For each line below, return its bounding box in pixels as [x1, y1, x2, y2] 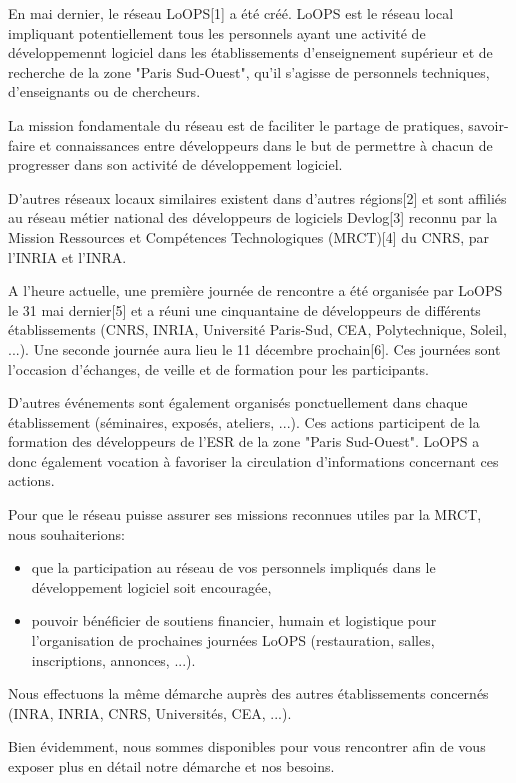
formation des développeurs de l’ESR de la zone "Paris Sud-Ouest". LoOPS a [8, 431, 480, 452]
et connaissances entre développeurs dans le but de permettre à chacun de [39, 134, 493, 155]
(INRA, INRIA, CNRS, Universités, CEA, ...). [8, 702, 292, 723]
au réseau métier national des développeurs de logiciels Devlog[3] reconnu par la [8, 207, 498, 228]
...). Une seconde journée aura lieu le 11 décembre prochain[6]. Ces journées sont [8, 338, 501, 359]
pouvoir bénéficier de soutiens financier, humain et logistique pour [31, 610, 437, 631]
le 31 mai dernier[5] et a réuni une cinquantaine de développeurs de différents [8, 299, 481, 320]
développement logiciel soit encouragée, [31, 576, 272, 597]
